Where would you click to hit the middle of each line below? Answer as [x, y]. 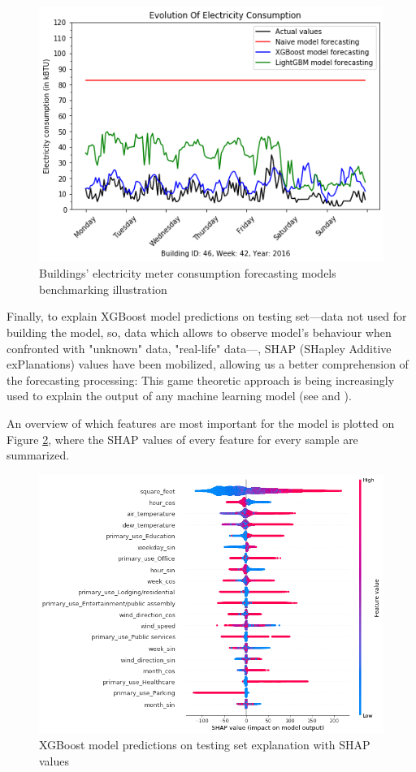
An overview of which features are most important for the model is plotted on [201, 423]
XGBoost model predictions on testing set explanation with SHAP [205, 745]
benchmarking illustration [103, 289]
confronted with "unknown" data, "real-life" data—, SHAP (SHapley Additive [199, 348]
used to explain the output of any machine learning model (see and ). [179, 396]
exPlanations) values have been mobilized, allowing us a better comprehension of [208, 364]
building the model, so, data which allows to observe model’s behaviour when [199, 332]
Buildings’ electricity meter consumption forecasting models [188, 273]
